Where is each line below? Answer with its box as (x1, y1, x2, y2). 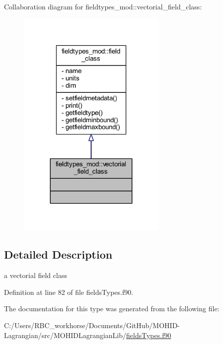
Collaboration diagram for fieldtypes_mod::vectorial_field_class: (4, 1, 202, 11)
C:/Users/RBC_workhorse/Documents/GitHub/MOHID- (4, 320, 180, 330)
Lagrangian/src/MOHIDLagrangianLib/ (4, 330, 127, 340)
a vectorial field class (4, 270, 67, 280)
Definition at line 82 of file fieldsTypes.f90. (4, 286, 134, 297)
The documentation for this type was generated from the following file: (4, 303, 220, 314)
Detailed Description (4, 247, 113, 262)
